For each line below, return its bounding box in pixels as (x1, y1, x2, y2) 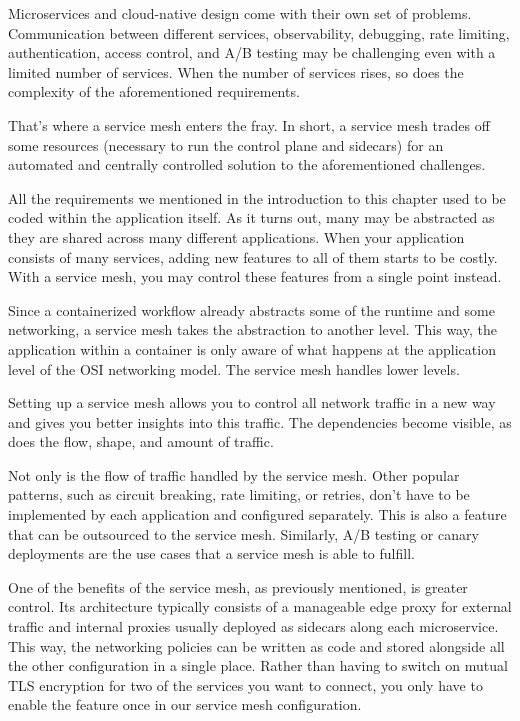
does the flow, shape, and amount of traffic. (8, 431, 274, 452)
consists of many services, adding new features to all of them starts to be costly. (8, 246, 498, 267)
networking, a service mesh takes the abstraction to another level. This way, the (8, 319, 497, 340)
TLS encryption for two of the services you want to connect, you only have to (8, 674, 483, 695)
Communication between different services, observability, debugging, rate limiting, (8, 22, 510, 43)
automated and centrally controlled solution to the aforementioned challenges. (8, 154, 486, 175)
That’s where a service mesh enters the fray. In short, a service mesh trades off (8, 114, 490, 135)
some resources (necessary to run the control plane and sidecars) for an (8, 134, 444, 155)
